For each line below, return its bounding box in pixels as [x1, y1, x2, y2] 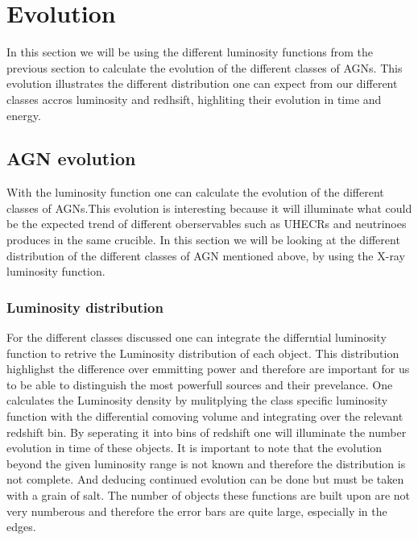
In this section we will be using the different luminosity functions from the [6, 44, 374, 60]
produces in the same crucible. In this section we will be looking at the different [6, 231, 400, 248]
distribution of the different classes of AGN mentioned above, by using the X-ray [6, 247, 405, 264]
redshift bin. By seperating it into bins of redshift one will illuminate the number [6, 423, 407, 440]
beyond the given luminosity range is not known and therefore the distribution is [6, 455, 406, 471]
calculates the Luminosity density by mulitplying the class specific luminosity [6, 392, 388, 409]
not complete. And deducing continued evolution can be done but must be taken [6, 471, 404, 488]
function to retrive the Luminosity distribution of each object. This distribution [6, 344, 399, 361]
